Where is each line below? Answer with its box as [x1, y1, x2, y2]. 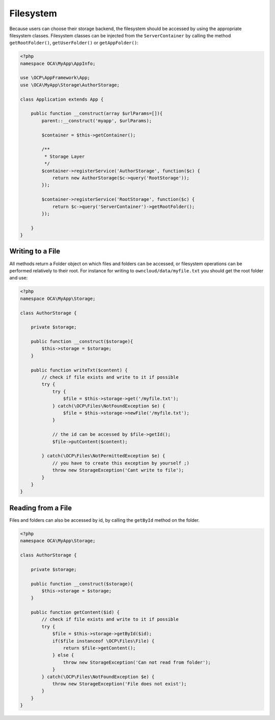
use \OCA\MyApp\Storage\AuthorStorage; [20, 82, 120, 88]
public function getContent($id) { [31, 610, 120, 615]
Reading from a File [9, 503, 72, 512]
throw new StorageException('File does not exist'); [52, 681, 187, 687]
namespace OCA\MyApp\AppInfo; [20, 60, 96, 66]
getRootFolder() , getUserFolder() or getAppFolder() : [9, 40, 139, 46]
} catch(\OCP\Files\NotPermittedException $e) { [41, 453, 166, 459]
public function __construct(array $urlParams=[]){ [31, 110, 163, 117]
